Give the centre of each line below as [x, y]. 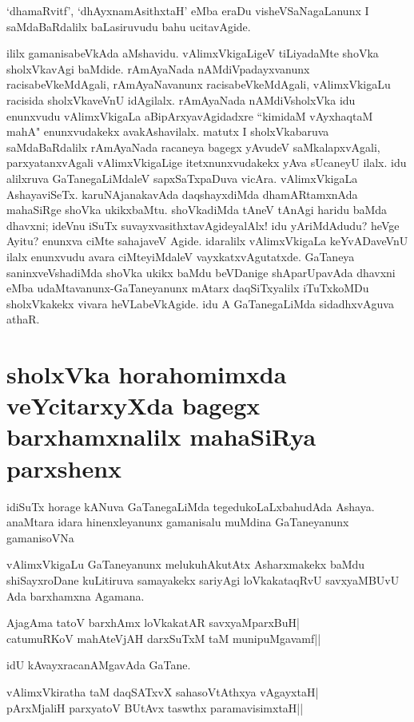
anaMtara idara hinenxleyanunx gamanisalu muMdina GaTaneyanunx [178, 522]
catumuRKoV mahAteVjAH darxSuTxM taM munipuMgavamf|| [164, 638]
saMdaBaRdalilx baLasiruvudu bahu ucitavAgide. [129, 26]
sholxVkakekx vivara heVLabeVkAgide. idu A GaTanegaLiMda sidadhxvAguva [200, 303]
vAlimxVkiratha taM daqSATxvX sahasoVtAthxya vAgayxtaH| [163, 691]
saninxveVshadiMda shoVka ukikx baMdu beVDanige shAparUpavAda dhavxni [201, 272]
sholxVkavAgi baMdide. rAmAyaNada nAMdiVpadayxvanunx [158, 68]
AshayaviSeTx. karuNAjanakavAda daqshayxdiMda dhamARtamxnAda [182, 194]
